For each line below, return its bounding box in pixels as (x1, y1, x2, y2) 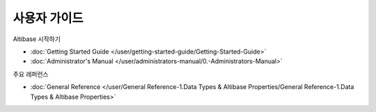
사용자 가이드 (13, 10, 84, 26)
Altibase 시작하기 (13, 35, 61, 43)
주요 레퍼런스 (13, 70, 49, 78)
